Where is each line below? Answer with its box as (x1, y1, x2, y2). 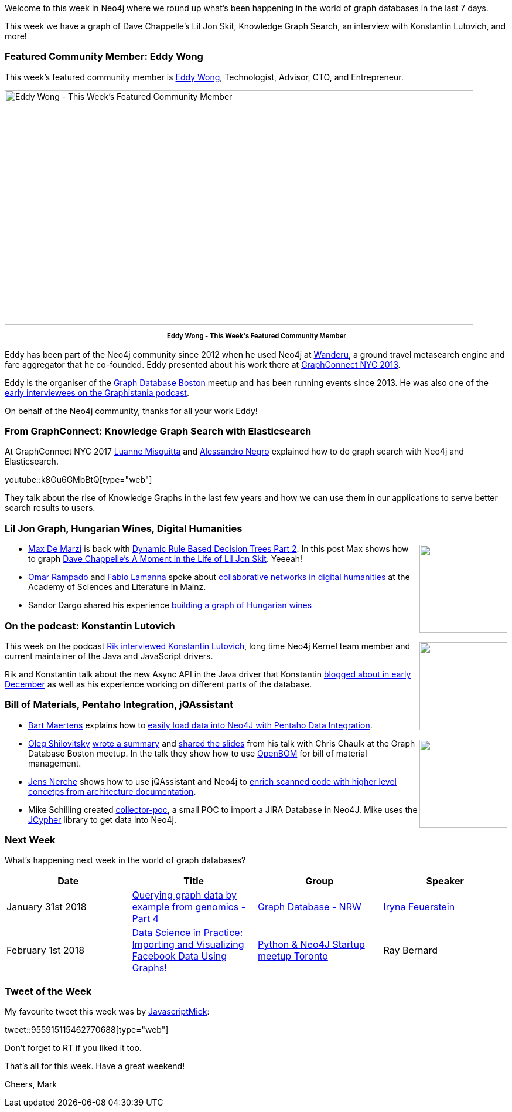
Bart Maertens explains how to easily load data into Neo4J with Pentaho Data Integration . (28, 720, 373, 730)
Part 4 (132, 913, 159, 925)
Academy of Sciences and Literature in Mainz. (28, 582, 206, 592)
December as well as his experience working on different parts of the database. (5, 679, 312, 689)
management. (28, 758, 81, 768)
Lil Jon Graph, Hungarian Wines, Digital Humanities (5, 522, 243, 534)
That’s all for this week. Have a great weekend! (5, 1061, 185, 1072)
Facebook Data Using (132, 950, 227, 962)
